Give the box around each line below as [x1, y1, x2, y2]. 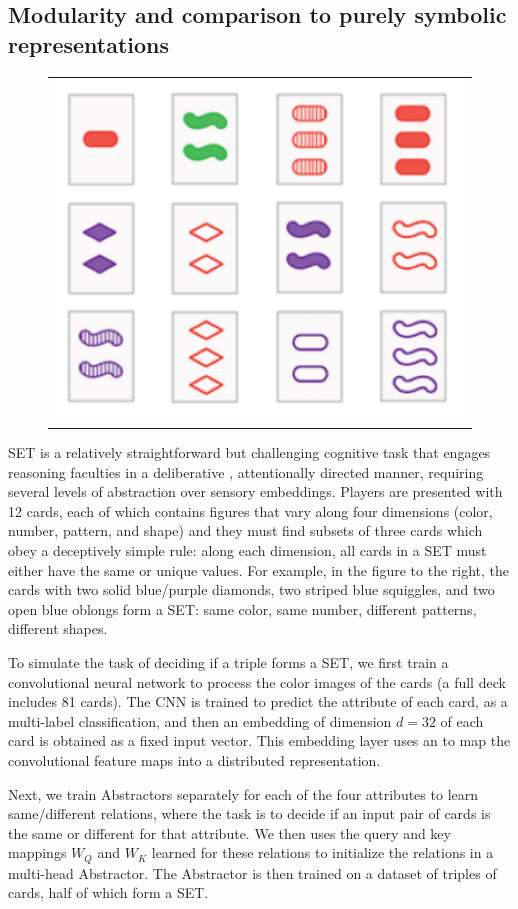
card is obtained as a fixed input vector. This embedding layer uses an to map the [8, 730, 511, 751]
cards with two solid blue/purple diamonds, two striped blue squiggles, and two [8, 579, 495, 600]
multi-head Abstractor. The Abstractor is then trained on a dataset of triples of [8, 862, 497, 883]
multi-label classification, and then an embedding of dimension [8, 710, 392, 731]
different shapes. [8, 618, 108, 639]
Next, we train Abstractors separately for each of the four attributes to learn [8, 783, 479, 804]
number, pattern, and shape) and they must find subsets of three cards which [8, 520, 483, 541]
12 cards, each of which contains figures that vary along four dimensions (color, [8, 500, 493, 521]
